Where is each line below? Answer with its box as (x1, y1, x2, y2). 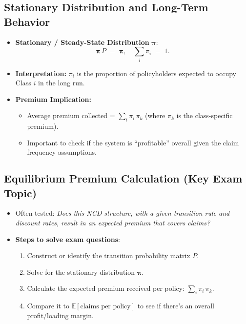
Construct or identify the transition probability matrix (27, 250, 190, 261)
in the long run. (38, 78, 85, 88)
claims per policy (80, 303, 131, 310)
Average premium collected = (27, 110, 115, 121)
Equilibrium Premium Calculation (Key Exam (4, 171, 243, 186)
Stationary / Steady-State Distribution (15, 37, 149, 47)
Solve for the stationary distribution (27, 266, 135, 277)
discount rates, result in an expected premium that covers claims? (15, 218, 210, 228)
